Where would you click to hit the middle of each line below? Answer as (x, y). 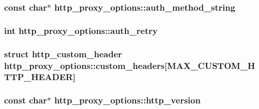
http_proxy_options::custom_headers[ (86, 65)
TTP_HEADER (39, 77)
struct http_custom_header (63, 53)
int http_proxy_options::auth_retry (81, 30)
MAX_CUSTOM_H (211, 65)
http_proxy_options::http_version (127, 100)
